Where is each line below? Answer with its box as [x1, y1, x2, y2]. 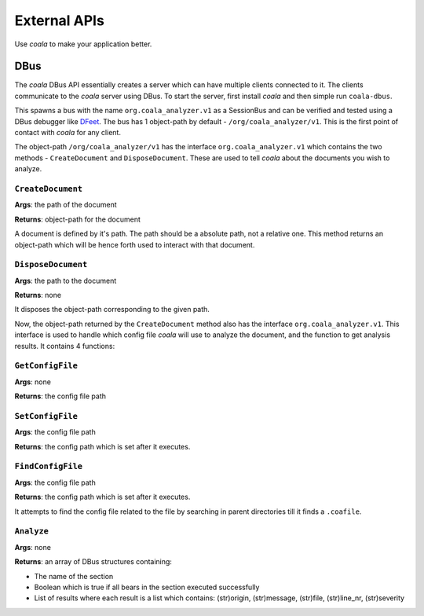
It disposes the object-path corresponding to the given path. [14, 305, 210, 314]
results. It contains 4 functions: [14, 341, 115, 350]
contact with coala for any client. [14, 128, 122, 137]
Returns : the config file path [14, 391, 106, 401]
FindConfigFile [14, 461, 82, 471]
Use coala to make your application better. [14, 39, 152, 49]
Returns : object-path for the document [14, 214, 141, 224]
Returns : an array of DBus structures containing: [14, 557, 173, 566]
